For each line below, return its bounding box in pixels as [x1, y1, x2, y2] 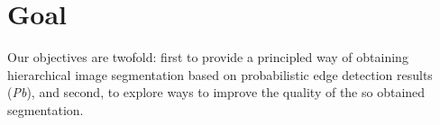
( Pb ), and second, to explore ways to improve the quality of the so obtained [7, 83, 426, 102]
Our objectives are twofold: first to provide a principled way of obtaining [7, 48, 408, 67]
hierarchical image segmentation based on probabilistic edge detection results [7, 65, 433, 84]
